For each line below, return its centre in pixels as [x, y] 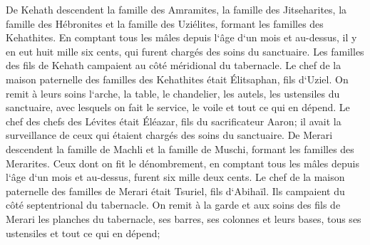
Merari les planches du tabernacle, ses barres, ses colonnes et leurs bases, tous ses [184, 218]
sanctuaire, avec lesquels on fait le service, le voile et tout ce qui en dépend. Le [178, 107]
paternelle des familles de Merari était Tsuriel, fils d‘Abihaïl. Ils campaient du [175, 191]
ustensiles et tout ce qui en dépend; [83, 233]
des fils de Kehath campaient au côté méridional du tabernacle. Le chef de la [174, 65]
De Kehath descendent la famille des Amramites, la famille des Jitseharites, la [176, 9]
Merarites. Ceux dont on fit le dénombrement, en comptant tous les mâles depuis [183, 163]
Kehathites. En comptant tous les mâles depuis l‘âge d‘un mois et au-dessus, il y [181, 37]
